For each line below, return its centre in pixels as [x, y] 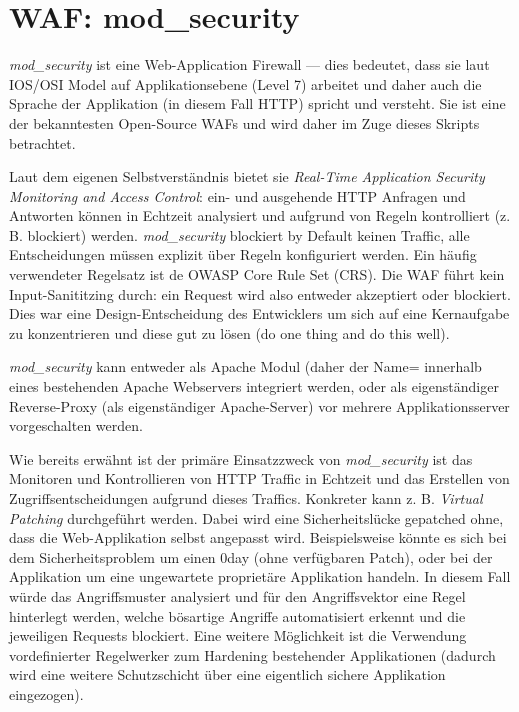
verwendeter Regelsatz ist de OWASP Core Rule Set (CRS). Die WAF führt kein [257, 274]
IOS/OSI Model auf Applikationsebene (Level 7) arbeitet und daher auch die [245, 83]
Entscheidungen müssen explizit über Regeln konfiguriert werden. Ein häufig [243, 254]
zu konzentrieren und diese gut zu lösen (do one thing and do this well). [229, 332]
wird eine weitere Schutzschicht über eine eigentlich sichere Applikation [227, 674]
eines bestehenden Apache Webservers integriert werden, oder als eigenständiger [254, 386]
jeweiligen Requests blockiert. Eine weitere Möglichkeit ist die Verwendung [238, 635]
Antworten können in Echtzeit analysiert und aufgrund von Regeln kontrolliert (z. [260, 215]
